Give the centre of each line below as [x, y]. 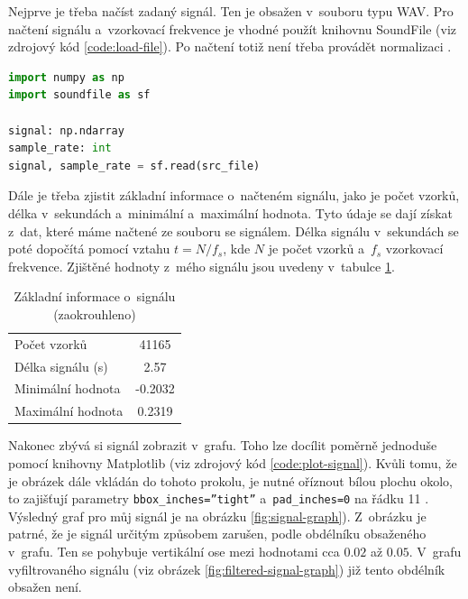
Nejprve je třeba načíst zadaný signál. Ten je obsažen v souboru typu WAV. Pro [231, 11]
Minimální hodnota [68, 388]
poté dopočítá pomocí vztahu [89, 249]
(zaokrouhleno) [95, 313]
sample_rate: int [60, 148]
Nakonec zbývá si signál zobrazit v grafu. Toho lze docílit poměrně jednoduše [223, 445]
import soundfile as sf [79, 95]
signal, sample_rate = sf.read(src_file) [134, 166]
